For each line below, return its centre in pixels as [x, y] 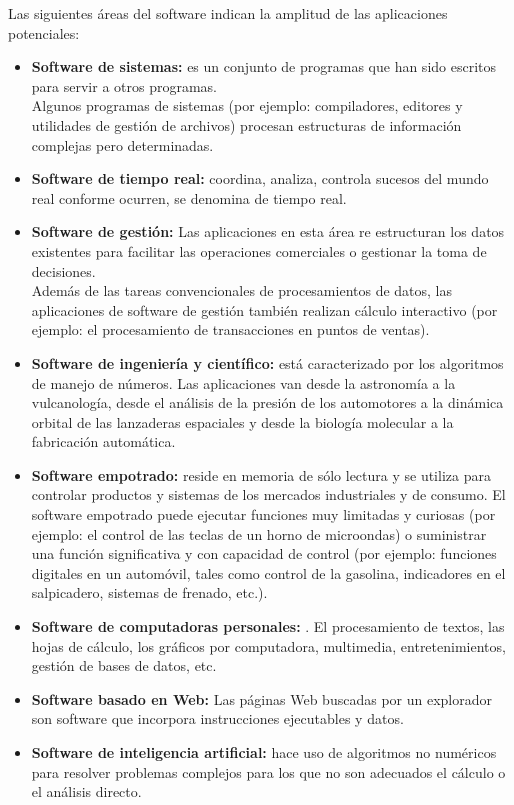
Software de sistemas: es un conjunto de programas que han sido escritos [264, 66]
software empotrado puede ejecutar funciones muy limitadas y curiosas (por [263, 514]
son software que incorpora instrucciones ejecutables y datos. [217, 718]
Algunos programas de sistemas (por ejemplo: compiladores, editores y [247, 105]
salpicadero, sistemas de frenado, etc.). [149, 592]
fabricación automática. [103, 441]
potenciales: [44, 32]
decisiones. [63, 270]
